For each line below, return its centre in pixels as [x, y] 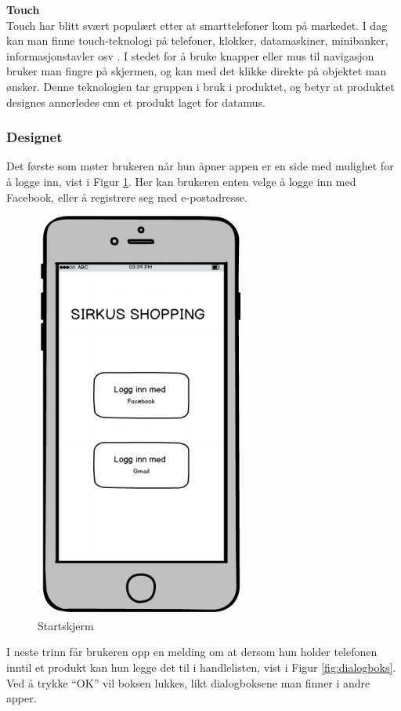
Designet [34, 137]
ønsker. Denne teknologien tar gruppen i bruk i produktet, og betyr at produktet [200, 86]
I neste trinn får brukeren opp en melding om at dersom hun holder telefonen [192, 652]
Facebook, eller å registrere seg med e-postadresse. [127, 197]
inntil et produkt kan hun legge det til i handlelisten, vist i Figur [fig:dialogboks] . [201, 667]
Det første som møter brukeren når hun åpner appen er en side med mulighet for [200, 166]
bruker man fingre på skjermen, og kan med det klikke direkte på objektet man [197, 71]
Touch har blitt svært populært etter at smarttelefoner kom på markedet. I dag [197, 25]
